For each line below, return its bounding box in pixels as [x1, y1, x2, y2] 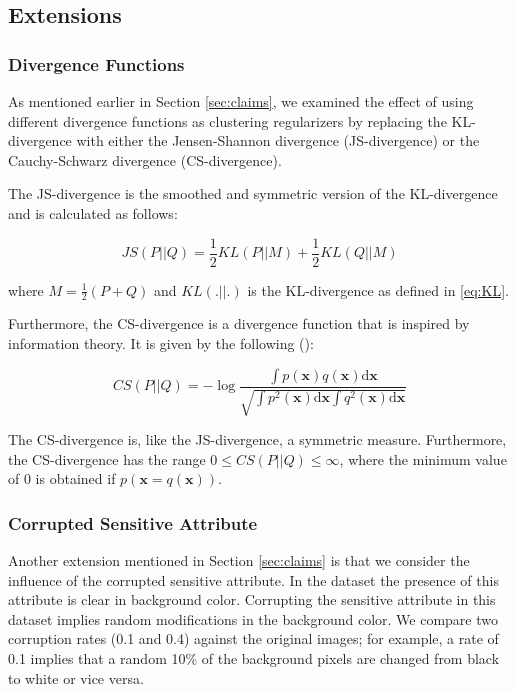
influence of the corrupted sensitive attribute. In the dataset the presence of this [8, 569, 499, 590]
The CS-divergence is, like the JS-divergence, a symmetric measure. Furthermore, [8, 429, 507, 450]
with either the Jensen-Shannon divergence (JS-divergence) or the [76, 130, 480, 151]
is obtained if [35, 468, 116, 489]
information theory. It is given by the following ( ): [8, 333, 314, 354]
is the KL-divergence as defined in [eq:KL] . [247, 279, 509, 300]
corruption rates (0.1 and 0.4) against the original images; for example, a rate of [8, 628, 499, 649]
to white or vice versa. [8, 667, 144, 688]
